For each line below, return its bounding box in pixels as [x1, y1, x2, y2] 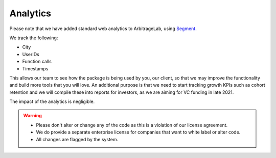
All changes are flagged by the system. [36, 136, 119, 142]
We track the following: [9, 35, 58, 41]
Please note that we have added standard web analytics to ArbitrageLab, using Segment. [9, 25, 197, 32]
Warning [23, 113, 42, 119]
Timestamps [22, 65, 49, 71]
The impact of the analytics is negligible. [9, 98, 95, 104]
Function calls [22, 59, 52, 65]
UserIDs [22, 51, 39, 57]
